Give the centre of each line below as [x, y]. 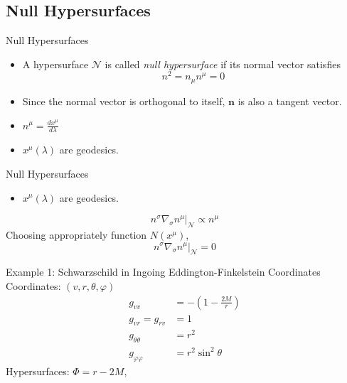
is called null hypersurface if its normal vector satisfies [223, 64]
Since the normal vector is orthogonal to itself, [124, 101]
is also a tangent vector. [290, 101]
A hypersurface [55, 64]
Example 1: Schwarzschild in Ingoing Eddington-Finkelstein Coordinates [163, 272]
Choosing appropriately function [76, 234]
